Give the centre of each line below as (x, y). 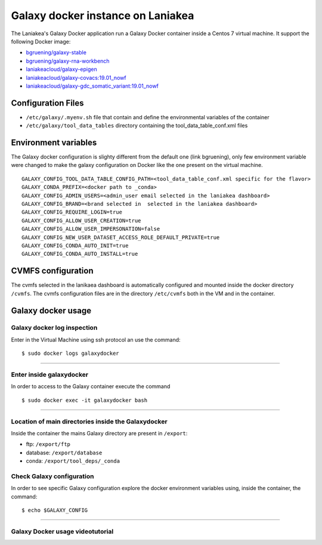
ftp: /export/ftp (48, 444)
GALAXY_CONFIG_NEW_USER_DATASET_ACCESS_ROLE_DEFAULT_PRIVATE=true (121, 237)
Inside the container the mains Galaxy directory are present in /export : (99, 433)
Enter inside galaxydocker (50, 374)
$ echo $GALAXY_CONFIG (55, 510)
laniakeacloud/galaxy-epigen (62, 69)
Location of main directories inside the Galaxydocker (89, 422)
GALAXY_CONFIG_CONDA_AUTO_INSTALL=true (80, 254)
